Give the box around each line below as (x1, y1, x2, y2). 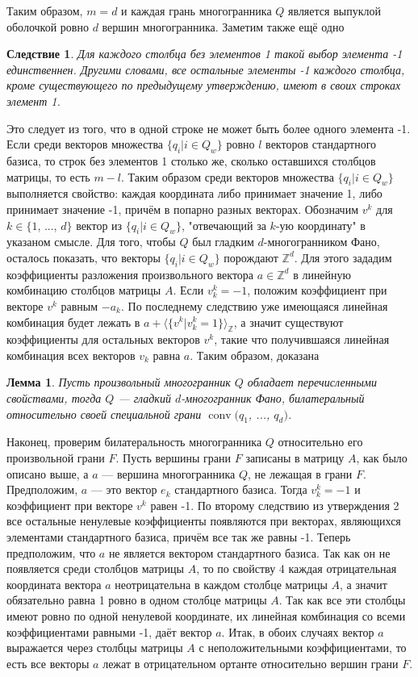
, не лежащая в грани (248, 465, 353, 482)
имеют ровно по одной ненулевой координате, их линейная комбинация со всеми (6, 608, 406, 624)
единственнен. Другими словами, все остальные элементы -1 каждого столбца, (6, 61, 405, 77)
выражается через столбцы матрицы (6, 639, 183, 656)
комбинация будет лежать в (6, 313, 140, 330)
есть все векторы (6, 654, 90, 671)
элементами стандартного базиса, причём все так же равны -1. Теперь (6, 529, 351, 545)
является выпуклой (288, 2, 381, 19)
